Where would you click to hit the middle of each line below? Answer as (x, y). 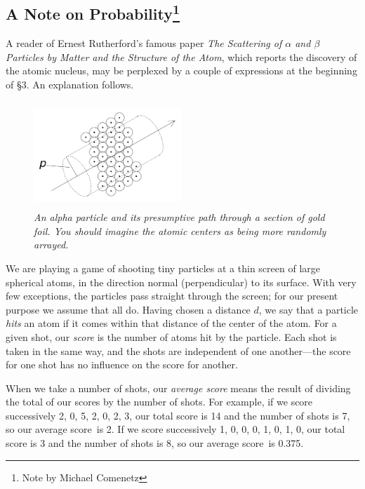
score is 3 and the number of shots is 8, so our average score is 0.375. (155, 443)
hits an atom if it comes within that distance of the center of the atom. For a (171, 323)
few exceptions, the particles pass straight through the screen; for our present (172, 296)
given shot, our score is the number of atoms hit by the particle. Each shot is (171, 336)
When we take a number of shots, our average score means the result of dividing (178, 388)
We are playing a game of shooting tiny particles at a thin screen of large (163, 268)
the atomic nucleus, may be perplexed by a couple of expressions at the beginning (181, 71)
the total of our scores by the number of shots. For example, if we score (159, 402)
